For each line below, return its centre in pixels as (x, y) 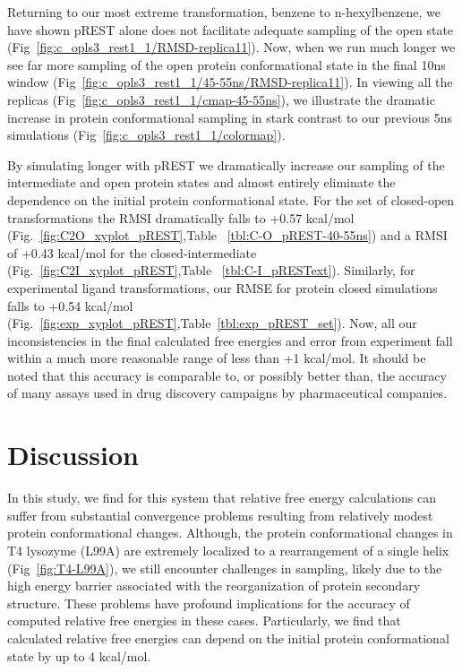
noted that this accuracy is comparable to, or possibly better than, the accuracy (227, 375)
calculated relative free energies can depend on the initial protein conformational (228, 638)
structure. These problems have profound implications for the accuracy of (209, 603)
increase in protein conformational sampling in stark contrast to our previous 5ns (230, 117)
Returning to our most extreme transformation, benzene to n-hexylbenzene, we (224, 12)
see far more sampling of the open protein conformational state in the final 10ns (227, 64)
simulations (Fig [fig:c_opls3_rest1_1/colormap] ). (146, 135)
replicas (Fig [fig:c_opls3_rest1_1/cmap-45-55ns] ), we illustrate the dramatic (221, 99)
